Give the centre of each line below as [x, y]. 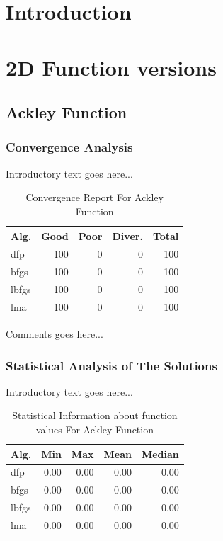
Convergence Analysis [69, 147]
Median [160, 454]
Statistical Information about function [95, 415]
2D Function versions [111, 67]
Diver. [127, 235]
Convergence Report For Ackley [95, 197]
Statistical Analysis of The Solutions [111, 365]
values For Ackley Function [95, 429]
